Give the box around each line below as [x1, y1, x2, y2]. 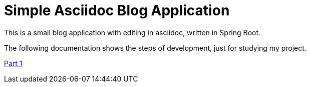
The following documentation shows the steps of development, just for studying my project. [4, 43, 306, 52]
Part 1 [4, 59, 23, 68]
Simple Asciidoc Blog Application [4, 2, 230, 19]
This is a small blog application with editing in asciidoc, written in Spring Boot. [4, 28, 261, 37]
